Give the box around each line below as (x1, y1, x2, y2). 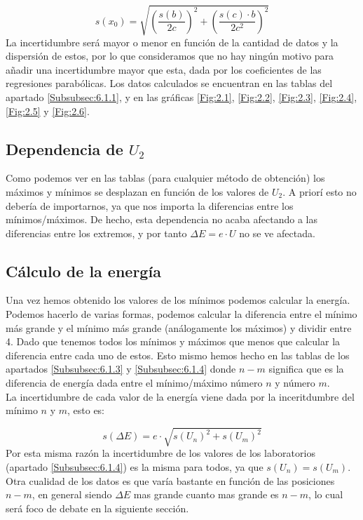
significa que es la (268, 361, 344, 376)
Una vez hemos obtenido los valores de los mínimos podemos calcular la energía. (6, 293, 350, 307)
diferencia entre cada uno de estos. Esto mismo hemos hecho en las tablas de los (6, 347, 350, 362)
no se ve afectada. (239, 225, 315, 240)
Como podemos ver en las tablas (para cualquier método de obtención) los (6, 171, 325, 185)
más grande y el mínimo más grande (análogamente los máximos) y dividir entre (6, 320, 352, 335)
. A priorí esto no (282, 184, 357, 199)
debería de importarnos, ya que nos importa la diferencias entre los (6, 198, 294, 213)
